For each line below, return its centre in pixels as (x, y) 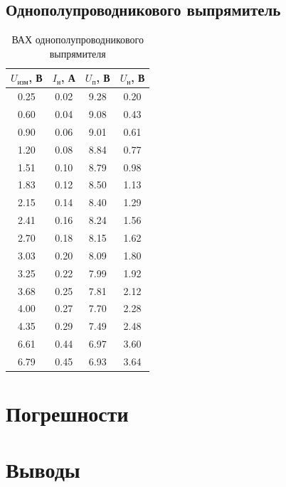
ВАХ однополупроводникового (78, 39)
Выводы (43, 469)
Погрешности (67, 413)
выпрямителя (78, 53)
